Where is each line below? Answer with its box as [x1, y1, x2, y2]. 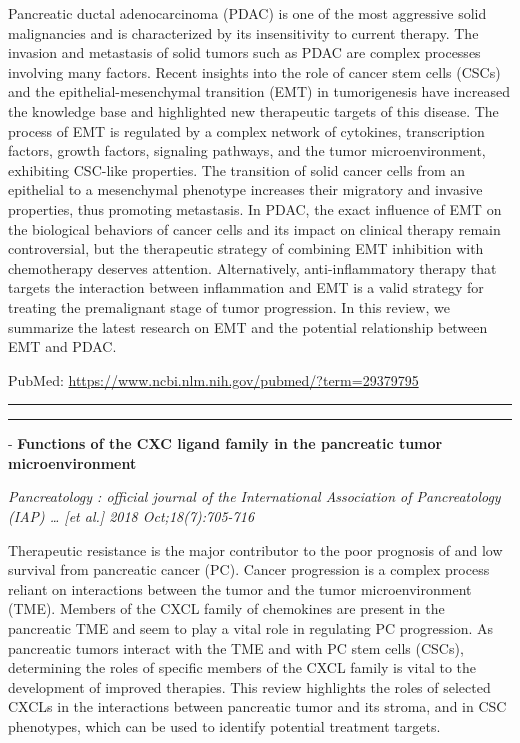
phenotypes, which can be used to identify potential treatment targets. [8, 716, 441, 736]
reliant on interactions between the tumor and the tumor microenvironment [8, 578, 472, 599]
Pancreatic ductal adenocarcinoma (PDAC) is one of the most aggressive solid [8, 3, 487, 23]
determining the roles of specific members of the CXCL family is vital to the [8, 657, 477, 678]
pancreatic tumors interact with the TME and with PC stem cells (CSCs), [8, 637, 464, 658]
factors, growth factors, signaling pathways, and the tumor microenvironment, [8, 140, 486, 161]
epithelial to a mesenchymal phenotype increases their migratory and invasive [8, 179, 483, 200]
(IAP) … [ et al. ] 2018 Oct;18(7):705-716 [8, 506, 255, 527]
